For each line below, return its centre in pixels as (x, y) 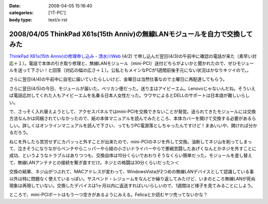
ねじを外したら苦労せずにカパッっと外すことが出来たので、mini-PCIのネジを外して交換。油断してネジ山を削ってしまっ (131, 141)
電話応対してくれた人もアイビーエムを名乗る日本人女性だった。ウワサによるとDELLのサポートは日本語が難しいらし (132, 96)
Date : (15, 6)
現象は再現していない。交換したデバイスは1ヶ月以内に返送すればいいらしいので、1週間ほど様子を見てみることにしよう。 (132, 185)
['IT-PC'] (57, 13)
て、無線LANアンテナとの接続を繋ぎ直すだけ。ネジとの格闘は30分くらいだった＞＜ (94, 162)
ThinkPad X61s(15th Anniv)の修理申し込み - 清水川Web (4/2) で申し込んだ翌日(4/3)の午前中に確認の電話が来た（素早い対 (133, 56)
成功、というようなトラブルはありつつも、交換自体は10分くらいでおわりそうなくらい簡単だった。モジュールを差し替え (131, 155)
